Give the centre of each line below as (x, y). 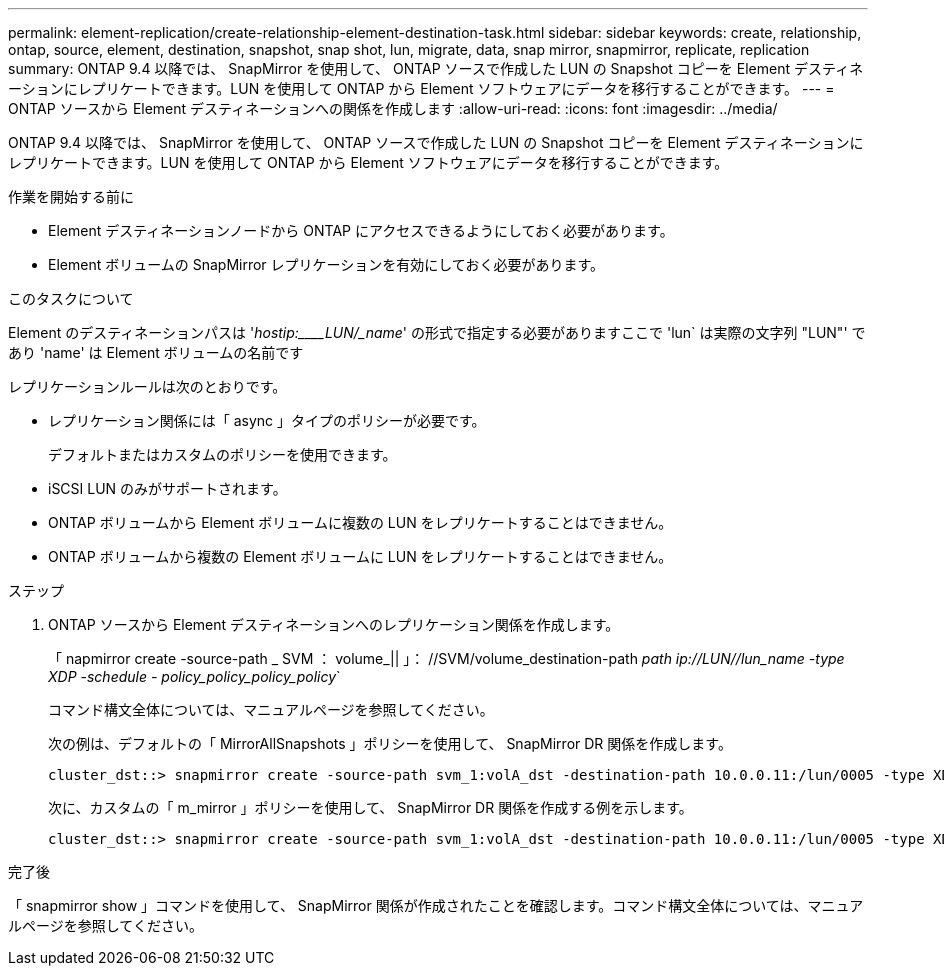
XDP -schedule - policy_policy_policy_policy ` (194, 676)
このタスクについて (71, 298)
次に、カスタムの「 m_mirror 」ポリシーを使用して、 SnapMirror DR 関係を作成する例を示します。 (370, 807)
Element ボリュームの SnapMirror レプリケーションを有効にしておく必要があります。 (326, 264)
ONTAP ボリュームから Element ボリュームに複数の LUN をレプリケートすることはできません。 (360, 522)
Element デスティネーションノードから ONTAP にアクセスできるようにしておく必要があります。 (361, 230)
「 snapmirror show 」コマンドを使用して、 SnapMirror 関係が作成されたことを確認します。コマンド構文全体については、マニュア (436, 905)
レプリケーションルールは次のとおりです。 (147, 386)
